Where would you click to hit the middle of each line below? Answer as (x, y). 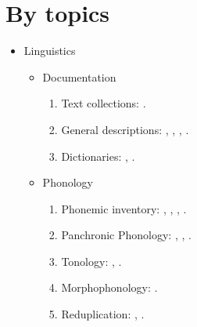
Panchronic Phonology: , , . (126, 235)
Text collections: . (104, 103)
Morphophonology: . (109, 287)
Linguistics (50, 51)
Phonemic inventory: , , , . (124, 208)
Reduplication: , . (103, 314)
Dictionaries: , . (98, 156)
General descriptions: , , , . (125, 129)
